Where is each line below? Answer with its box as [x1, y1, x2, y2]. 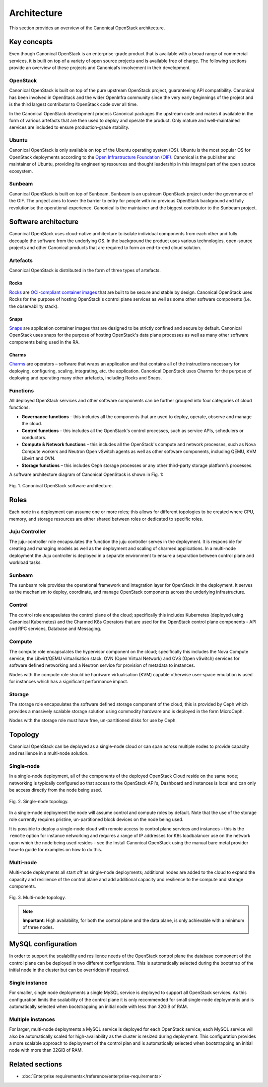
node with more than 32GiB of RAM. [9, 1047, 83, 1053]
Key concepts [9, 38, 53, 46]
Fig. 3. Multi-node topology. [9, 895, 67, 901]
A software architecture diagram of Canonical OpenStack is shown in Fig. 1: [9, 471, 164, 477]
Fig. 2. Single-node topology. [9, 798, 69, 804]
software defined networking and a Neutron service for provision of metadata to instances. [9, 662, 196, 668]
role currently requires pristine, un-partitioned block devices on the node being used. [9, 816, 184, 822]
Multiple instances [9, 1016, 55, 1023]
